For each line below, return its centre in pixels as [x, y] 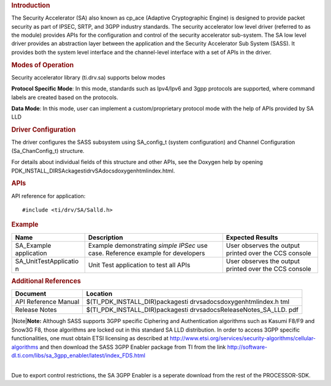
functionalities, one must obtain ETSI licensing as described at [90, 338]
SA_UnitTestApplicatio [47, 261]
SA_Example [33, 245]
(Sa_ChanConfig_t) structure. [48, 150]
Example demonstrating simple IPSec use [148, 245]
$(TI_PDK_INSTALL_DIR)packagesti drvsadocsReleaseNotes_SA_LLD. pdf [192, 310]
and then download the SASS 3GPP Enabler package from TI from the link [133, 347]
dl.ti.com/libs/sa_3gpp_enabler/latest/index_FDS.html [78, 355]
